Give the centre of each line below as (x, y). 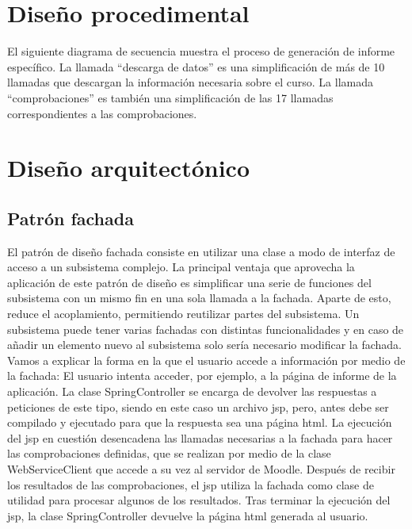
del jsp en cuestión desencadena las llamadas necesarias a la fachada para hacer (200, 437)
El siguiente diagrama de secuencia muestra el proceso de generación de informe (201, 51)
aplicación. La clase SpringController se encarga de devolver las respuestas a (192, 391)
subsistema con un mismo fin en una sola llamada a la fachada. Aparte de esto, (199, 298)
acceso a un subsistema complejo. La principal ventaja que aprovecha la (181, 267)
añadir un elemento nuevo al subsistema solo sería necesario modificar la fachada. (204, 345)
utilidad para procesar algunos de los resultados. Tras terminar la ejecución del (199, 500)
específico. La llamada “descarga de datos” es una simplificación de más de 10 (196, 66)
